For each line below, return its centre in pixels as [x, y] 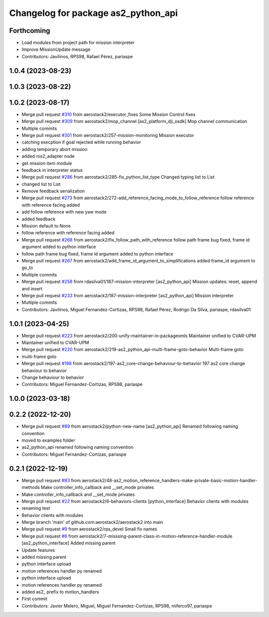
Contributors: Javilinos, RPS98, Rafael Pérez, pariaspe [77, 56]
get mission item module [47, 163]
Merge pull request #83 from [51, 480]
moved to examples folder [49, 440]
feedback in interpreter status [52, 170]
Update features [38, 550]
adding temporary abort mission [55, 149]
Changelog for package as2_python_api [93, 13]
